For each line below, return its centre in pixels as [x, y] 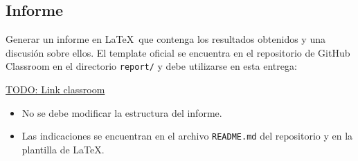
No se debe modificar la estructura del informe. [122, 112]
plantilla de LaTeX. [63, 149]
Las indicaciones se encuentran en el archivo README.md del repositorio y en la [187, 136]
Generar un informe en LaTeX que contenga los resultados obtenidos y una [165, 39]
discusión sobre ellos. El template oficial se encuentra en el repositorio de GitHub [178, 52]
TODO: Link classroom [55, 89]
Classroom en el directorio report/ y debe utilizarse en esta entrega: [151, 66]
